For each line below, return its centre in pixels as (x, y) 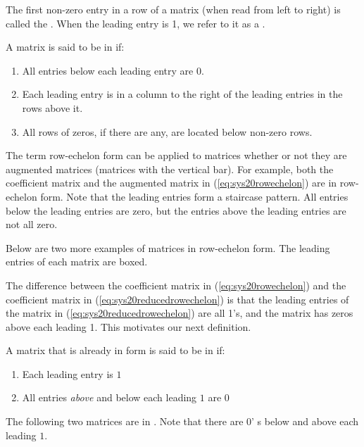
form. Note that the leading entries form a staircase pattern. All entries (194, 196)
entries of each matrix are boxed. (77, 262)
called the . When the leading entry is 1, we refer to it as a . (136, 23)
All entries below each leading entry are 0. (113, 70)
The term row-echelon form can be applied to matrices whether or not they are (176, 155)
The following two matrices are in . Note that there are (125, 421)
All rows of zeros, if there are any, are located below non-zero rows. (167, 131)
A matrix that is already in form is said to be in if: (115, 350)
